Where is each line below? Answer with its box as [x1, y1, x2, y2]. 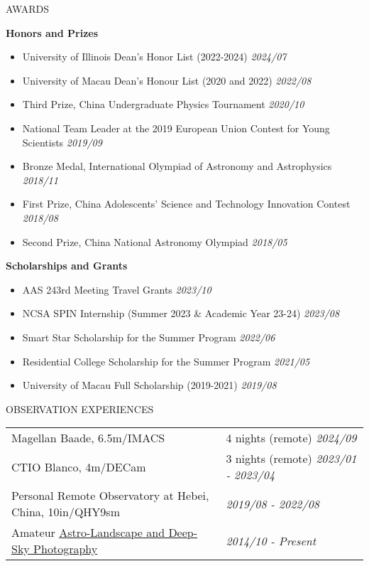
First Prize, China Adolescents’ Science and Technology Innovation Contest [22, 196, 351, 211]
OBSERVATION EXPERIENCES [6, 401, 154, 416]
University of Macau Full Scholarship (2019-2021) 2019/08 [22, 378, 277, 393]
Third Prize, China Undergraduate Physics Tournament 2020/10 [22, 97, 304, 112]
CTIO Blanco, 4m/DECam [11, 458, 146, 475]
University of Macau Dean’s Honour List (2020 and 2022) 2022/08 [22, 73, 312, 87]
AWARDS [6, 1, 50, 16]
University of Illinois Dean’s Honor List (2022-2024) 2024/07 [22, 49, 287, 64]
